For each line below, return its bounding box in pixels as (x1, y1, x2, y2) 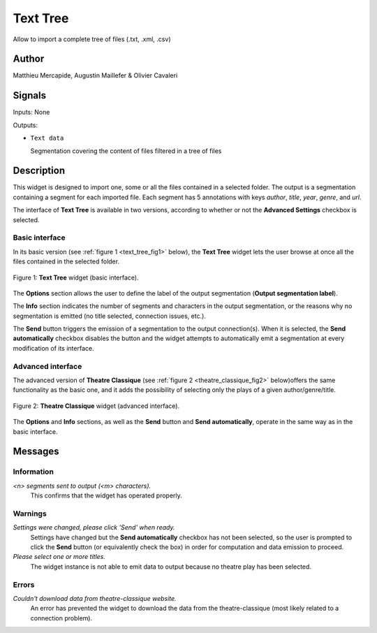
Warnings (13, 509, 47, 518)
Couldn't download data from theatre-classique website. (13, 594, 177, 602)
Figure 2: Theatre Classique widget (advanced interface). (13, 402, 180, 410)
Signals (13, 89, 47, 101)
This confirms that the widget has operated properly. (30, 491, 183, 500)
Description (13, 165, 66, 177)
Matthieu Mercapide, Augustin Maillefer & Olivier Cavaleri (13, 71, 178, 80)
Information (13, 467, 54, 476)
